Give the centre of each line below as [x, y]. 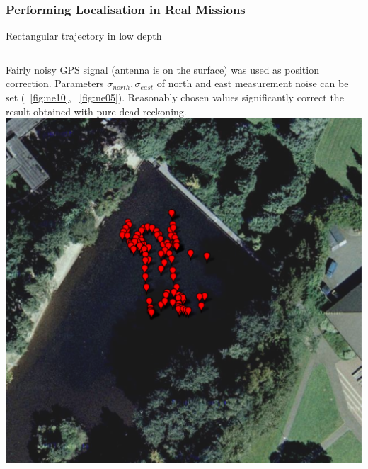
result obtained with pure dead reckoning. [96, 111]
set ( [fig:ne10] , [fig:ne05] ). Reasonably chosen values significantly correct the [175, 97]
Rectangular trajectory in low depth [84, 36]
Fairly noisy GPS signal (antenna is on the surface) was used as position [162, 69]
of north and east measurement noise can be [253, 83]
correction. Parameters [55, 83]
